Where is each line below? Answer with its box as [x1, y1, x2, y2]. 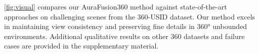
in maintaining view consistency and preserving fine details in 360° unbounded [4, 21, 247, 31]
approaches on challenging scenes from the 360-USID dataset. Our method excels [4, 11, 255, 21]
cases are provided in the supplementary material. [4, 40, 159, 51]
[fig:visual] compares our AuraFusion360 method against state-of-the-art [4, 1, 227, 11]
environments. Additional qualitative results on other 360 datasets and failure [4, 30, 245, 41]
